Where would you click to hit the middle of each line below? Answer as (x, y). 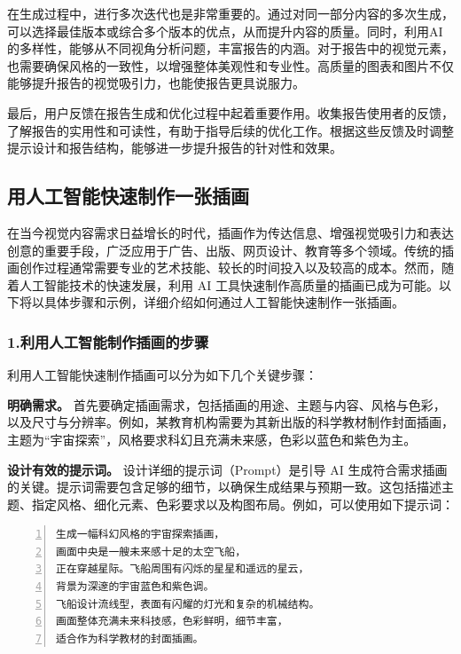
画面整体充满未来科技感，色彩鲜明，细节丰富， (172, 622)
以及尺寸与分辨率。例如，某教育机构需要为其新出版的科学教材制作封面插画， (230, 422)
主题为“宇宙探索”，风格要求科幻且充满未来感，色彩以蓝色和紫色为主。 (212, 439)
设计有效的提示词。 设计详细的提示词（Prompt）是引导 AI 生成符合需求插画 (227, 469)
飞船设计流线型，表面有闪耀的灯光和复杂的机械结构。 (188, 604)
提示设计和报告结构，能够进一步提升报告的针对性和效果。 (175, 148)
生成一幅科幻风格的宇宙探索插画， (141, 535)
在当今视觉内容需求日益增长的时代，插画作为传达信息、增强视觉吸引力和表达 (230, 232)
